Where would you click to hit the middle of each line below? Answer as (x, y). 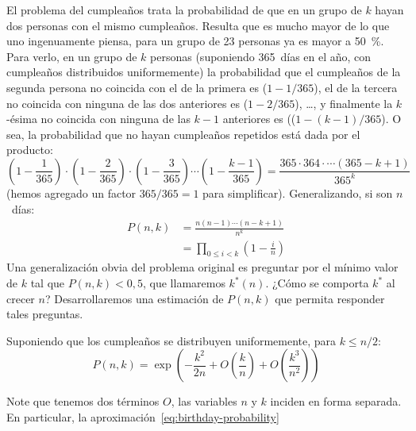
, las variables (204, 401)
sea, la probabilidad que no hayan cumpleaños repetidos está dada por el (183, 134)
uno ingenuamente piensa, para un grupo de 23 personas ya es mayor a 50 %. (195, 41)
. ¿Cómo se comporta (317, 283)
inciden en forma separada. (336, 401)
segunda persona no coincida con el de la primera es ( (137, 87)
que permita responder (330, 298)
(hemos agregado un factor (71, 192)
